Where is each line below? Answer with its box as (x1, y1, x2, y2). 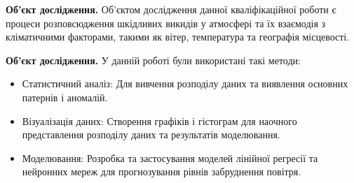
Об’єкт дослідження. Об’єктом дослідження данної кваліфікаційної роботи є (6, 2, 336, 16)
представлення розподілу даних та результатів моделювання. (22, 127, 280, 142)
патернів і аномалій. (22, 89, 108, 104)
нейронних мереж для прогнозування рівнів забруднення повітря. (22, 164, 301, 179)
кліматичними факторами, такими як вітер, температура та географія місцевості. (6, 29, 350, 44)
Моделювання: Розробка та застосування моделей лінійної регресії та (22, 150, 318, 165)
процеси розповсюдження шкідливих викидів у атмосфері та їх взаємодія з (6, 15, 326, 30)
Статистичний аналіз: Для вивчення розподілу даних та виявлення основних (22, 76, 348, 91)
